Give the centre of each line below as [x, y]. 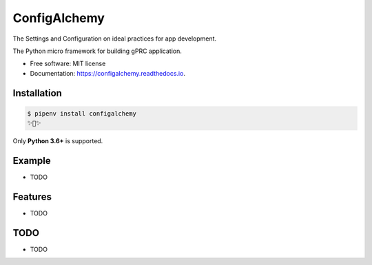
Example [32, 161]
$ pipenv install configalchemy [82, 113]
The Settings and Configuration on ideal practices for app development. [115, 39]
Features [32, 197]
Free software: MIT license [68, 64]
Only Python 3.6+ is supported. [58, 141]
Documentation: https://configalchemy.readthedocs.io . [108, 73]
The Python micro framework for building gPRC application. [97, 51]
